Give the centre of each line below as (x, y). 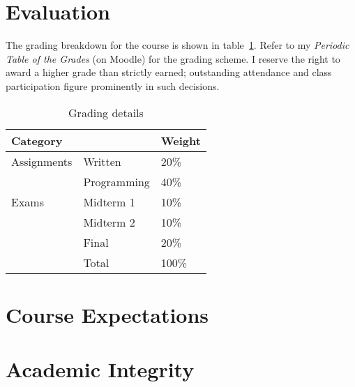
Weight (181, 140)
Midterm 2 (109, 222)
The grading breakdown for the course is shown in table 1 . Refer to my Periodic (177, 45)
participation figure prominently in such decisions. (113, 85)
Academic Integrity (100, 369)
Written (102, 161)
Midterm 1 (109, 202)
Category (37, 140)
